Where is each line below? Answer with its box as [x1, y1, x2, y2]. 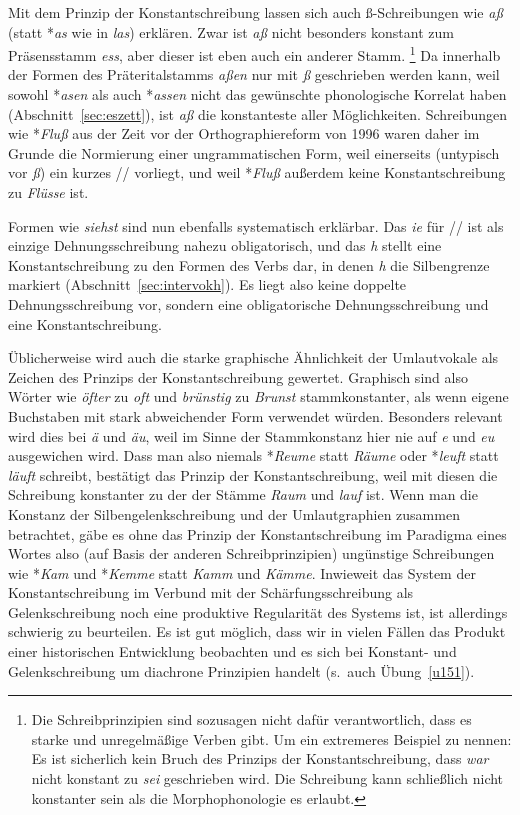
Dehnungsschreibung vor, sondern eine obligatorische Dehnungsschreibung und [8, 293, 489, 314]
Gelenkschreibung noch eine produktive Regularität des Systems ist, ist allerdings [8, 601, 508, 622]
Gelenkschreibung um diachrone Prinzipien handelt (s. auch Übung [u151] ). [8, 660, 475, 681]
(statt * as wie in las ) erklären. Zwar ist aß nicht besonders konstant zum [8, 21, 454, 42]
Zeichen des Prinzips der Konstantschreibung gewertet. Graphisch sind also [8, 366, 468, 387]
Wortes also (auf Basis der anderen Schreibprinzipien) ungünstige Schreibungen [8, 543, 495, 564]
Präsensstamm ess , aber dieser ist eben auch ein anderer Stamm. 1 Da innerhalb [8, 42, 501, 65]
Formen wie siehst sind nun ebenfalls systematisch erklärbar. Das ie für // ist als [8, 215, 504, 236]
